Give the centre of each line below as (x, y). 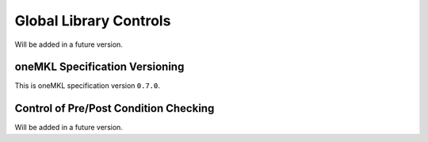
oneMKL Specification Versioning (99, 67)
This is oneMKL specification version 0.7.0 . (87, 86)
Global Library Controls (93, 21)
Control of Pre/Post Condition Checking (115, 108)
